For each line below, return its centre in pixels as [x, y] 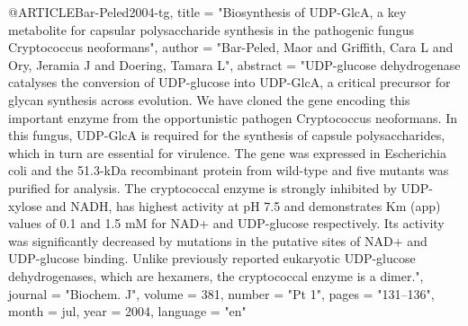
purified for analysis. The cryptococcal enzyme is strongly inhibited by [202, 187]
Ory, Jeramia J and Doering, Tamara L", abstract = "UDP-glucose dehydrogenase [234, 64]
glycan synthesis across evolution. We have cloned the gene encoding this [209, 99]
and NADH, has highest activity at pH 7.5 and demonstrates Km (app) [243, 205]
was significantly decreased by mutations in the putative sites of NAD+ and [218, 240]
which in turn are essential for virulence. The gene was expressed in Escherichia [227, 152]
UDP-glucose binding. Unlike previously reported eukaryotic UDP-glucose [212, 258]
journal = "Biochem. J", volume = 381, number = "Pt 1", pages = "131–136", [221, 293]
